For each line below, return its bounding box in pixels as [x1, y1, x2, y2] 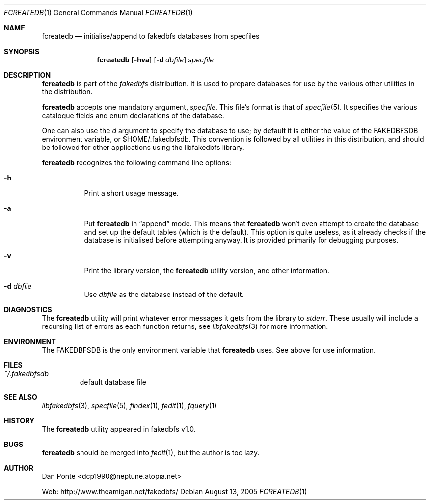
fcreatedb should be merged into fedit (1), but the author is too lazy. [42, 448, 260, 457]
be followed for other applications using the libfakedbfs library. [42, 143, 244, 151]
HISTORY [4, 416, 35, 425]
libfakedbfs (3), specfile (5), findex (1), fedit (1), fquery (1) [42, 401, 217, 410]
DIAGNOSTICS [4, 305, 52, 314]
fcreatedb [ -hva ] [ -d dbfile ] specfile [97, 56, 214, 64]
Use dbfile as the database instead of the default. [84, 290, 244, 298]
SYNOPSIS [4, 47, 40, 56]
